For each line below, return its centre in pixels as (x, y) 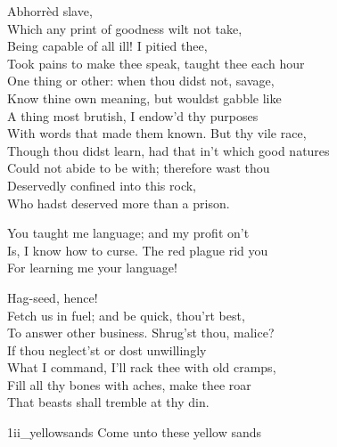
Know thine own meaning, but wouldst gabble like (144, 98)
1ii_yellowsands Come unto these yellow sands (135, 432)
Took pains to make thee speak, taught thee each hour (156, 63)
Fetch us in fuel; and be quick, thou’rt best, (126, 315)
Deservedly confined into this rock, (102, 185)
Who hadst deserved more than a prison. (119, 203)
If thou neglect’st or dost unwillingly (107, 349)
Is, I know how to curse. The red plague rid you (138, 250)
